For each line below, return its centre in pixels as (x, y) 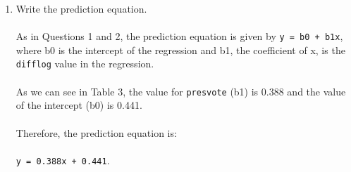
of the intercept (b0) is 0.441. (79, 105)
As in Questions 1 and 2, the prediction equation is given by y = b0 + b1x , (179, 36)
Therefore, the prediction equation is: (96, 132)
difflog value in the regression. (85, 64)
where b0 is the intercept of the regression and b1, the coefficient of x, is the (180, 49)
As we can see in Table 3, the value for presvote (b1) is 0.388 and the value (181, 91)
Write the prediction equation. (81, 8)
